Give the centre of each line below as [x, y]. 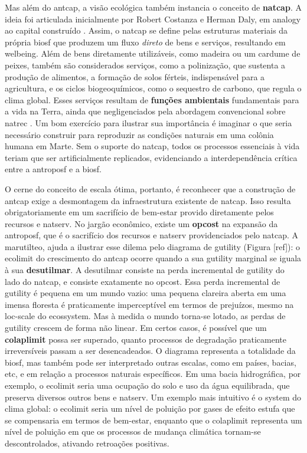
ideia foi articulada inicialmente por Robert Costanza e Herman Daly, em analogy [153, 19]
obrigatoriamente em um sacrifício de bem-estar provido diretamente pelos [139, 212]
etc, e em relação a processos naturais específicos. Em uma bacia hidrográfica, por [153, 374]
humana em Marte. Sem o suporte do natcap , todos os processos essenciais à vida [152, 146]
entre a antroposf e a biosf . [53, 169]
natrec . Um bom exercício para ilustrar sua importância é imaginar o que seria [148, 122]
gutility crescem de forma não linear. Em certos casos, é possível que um [136, 328]
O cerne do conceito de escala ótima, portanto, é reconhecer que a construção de [150, 188]
